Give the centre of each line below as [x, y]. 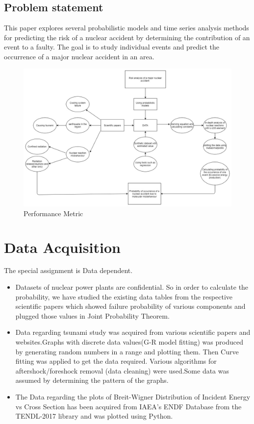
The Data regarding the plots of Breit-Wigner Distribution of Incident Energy [133, 396]
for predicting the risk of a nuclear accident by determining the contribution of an [127, 37]
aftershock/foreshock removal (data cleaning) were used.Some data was [122, 370]
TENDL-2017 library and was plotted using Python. [94, 416]
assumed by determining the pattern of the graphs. [92, 380]
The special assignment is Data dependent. [68, 270]
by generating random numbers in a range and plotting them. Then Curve [127, 351]
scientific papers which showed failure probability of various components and [130, 306]
